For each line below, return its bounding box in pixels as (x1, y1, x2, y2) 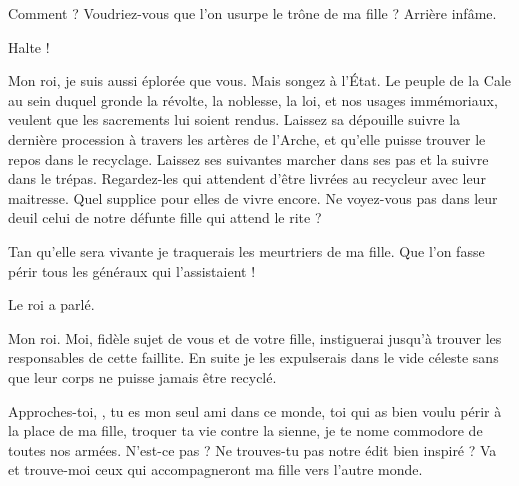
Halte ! (8, 36, 50, 57)
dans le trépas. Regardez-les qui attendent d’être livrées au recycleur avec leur (8, 168, 486, 189)
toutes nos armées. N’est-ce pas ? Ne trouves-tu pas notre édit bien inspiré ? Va (8, 439, 497, 460)
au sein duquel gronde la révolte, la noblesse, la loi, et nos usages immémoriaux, (8, 89, 498, 110)
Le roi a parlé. (8, 294, 95, 315)
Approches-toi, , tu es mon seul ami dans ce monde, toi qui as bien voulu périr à (8, 400, 502, 421)
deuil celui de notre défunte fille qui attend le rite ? (8, 207, 322, 228)
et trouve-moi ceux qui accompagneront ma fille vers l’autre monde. (8, 459, 423, 480)
